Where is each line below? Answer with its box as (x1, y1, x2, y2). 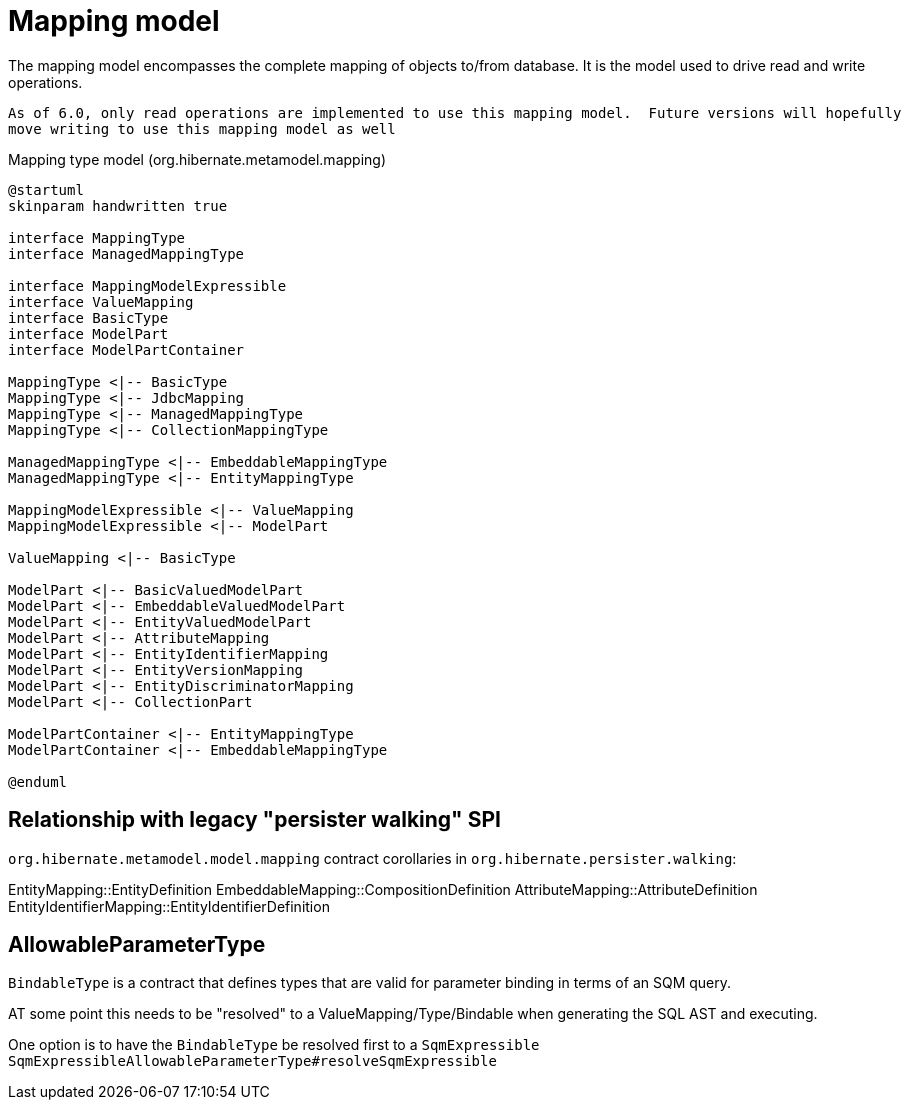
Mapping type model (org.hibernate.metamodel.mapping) (8, 150, 386, 168)
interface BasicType (8, 309, 169, 326)
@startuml (8, 181, 84, 198)
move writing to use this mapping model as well (8, 120, 396, 137)
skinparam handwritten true (8, 197, 228, 214)
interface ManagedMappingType (8, 245, 245, 262)
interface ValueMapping (8, 293, 194, 310)
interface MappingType (8, 229, 186, 246)
